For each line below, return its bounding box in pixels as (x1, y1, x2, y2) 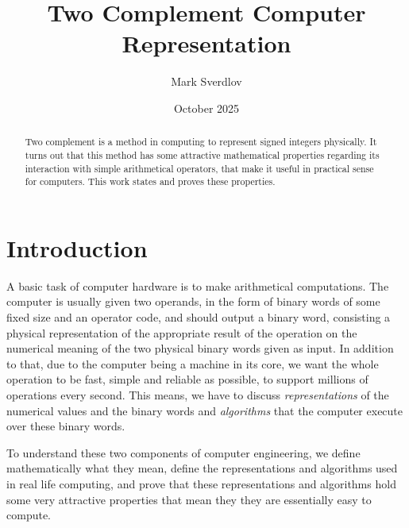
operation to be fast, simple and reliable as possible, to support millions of (6, 371, 368, 387)
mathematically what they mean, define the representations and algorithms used (6, 460, 398, 476)
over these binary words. (6, 418, 125, 434)
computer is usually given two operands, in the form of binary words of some (6, 293, 380, 310)
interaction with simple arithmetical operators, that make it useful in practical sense (25, 161, 374, 175)
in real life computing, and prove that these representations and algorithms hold (6, 475, 396, 491)
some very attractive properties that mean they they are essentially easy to (6, 491, 372, 507)
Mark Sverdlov (171, 73, 242, 90)
